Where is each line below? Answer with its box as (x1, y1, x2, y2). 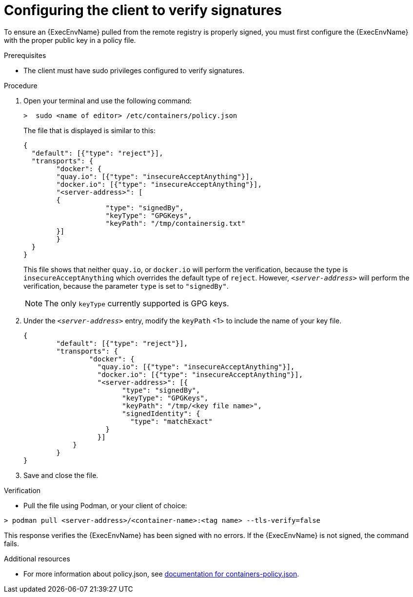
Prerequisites (4, 51, 46, 60)
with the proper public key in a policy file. (4, 36, 136, 44)
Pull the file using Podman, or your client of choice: (23, 501, 187, 510)
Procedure (4, 81, 38, 90)
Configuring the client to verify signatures (4, 2, 282, 19)
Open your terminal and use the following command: (23, 96, 192, 105)
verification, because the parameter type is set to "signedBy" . (23, 281, 229, 290)
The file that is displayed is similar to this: (23, 126, 156, 135)
